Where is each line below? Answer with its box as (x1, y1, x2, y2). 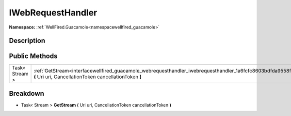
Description (9, 37, 46, 45)
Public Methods (9, 52, 58, 60)
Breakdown (9, 89, 45, 98)
